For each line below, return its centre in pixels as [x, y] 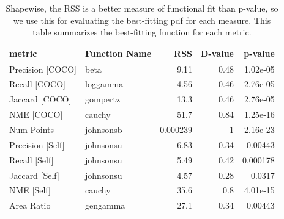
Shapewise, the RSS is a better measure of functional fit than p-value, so [142, 8]
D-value [217, 53]
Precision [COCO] [43, 69]
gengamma [105, 205]
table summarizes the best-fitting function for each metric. [142, 32]
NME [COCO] [36, 114]
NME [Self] [30, 190]
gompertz [103, 99]
